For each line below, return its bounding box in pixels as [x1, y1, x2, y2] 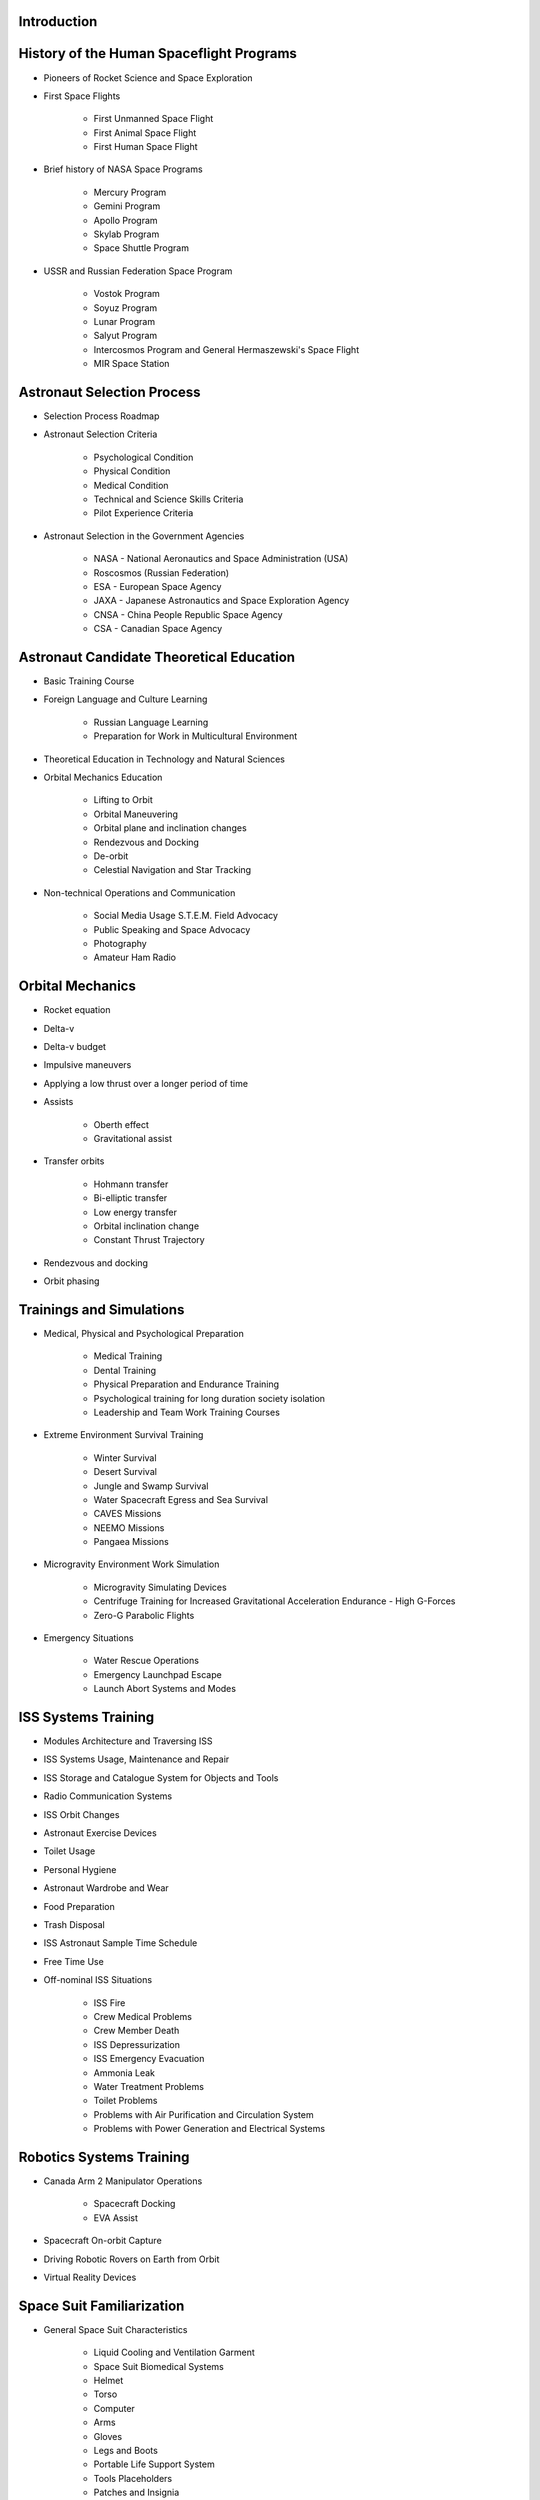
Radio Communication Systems [43, 1790, 173, 1802]
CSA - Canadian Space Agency [93, 623, 223, 635]
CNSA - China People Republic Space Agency [93, 608, 284, 620]
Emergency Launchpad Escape [93, 1668, 222, 1680]
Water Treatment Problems [93, 2080, 205, 2092]
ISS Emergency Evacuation [93, 2053, 205, 2065]
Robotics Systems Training [18, 2148, 190, 2165]
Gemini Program [93, 200, 161, 212]
